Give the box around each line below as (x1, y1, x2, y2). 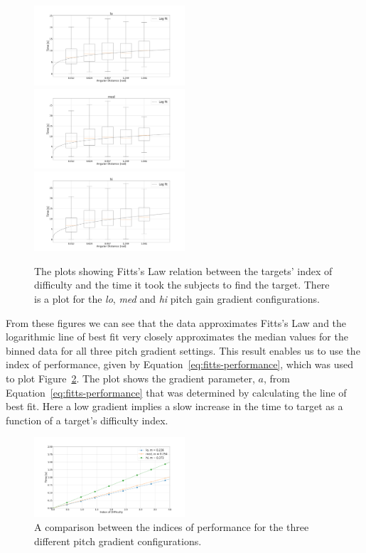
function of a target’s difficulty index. (6, 412, 168, 427)
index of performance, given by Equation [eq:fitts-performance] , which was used (6, 357, 354, 372)
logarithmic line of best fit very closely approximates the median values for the (6, 329, 348, 344)
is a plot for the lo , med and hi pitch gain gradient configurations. (34, 291, 320, 306)
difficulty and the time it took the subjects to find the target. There (34, 277, 330, 292)
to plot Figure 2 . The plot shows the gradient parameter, (6, 370, 255, 385)
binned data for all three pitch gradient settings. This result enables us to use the (6, 343, 360, 358)
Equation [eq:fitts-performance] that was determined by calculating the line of (6, 385, 347, 399)
